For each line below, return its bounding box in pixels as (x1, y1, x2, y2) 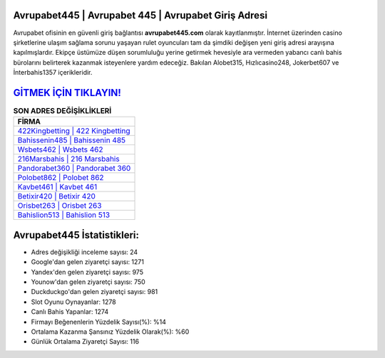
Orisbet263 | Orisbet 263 (17, 201, 102, 211)
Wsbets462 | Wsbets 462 (17, 144, 103, 154)
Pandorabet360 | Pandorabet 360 (17, 164, 131, 174)
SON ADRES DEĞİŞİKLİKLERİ (13, 106, 112, 116)
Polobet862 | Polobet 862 (17, 173, 104, 183)
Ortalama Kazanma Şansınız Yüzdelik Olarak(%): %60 (31, 327, 190, 336)
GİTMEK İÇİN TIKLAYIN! (13, 86, 121, 99)
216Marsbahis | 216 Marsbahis (17, 154, 120, 164)
